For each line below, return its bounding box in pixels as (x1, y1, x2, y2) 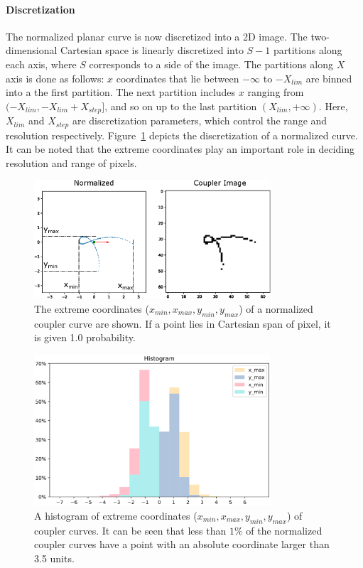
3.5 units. (34, 550, 75, 565)
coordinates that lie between (116, 70, 239, 85)
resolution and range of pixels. (6, 155, 137, 170)
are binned (305, 70, 352, 85)
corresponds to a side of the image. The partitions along (89, 56, 334, 71)
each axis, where (6, 56, 77, 71)
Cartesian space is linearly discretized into (60, 43, 244, 58)
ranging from (247, 85, 304, 100)
